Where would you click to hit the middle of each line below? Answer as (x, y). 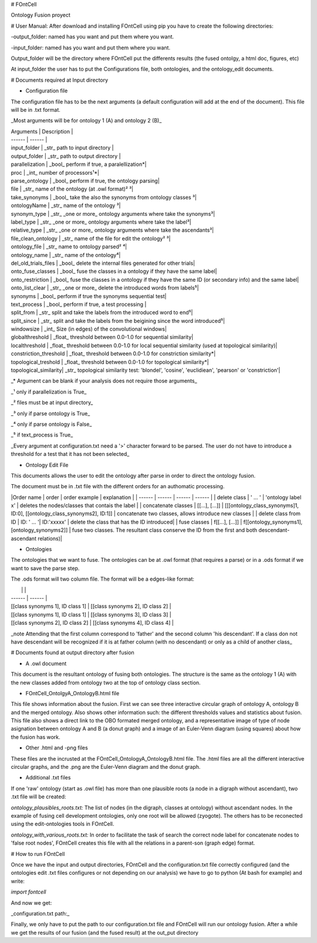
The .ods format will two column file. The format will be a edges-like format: (103, 579)
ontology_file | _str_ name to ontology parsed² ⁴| (69, 246)
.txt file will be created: (38, 797)
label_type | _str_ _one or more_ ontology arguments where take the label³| (101, 222)
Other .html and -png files (57, 748)
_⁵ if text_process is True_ (42, 435)
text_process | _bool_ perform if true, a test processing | (79, 304)
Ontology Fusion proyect (41, 15)
